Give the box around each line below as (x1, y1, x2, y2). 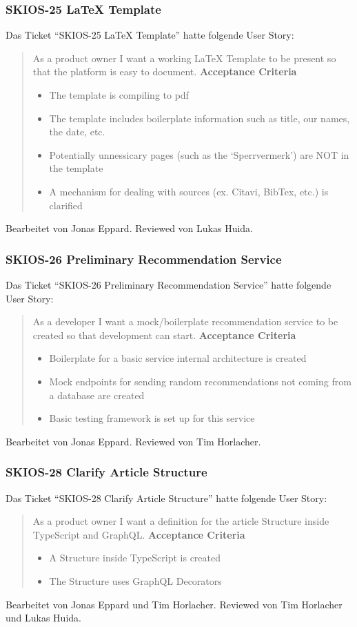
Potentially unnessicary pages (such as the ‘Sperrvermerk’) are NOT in (49, 147, 349, 162)
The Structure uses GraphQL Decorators (49, 573, 222, 588)
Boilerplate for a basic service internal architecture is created (49, 351, 307, 365)
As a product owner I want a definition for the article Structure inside (32, 514, 329, 528)
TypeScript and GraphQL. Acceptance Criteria (32, 527, 245, 541)
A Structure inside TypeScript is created (49, 550, 221, 565)
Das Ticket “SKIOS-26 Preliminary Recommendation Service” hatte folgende (6, 277, 331, 291)
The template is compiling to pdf (49, 88, 189, 102)
